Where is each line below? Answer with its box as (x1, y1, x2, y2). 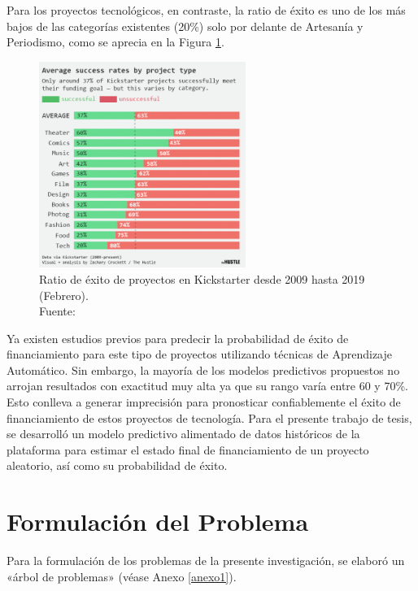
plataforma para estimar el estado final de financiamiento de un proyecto (7, 441, 369, 458)
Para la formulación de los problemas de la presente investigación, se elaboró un (7, 552, 405, 569)
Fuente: (39, 302, 76, 319)
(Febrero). (39, 286, 89, 303)
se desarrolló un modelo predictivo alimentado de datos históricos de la (7, 425, 360, 442)
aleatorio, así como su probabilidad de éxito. (7, 457, 228, 474)
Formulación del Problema (7, 505, 309, 538)
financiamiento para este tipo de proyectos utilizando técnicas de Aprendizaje (7, 345, 393, 363)
